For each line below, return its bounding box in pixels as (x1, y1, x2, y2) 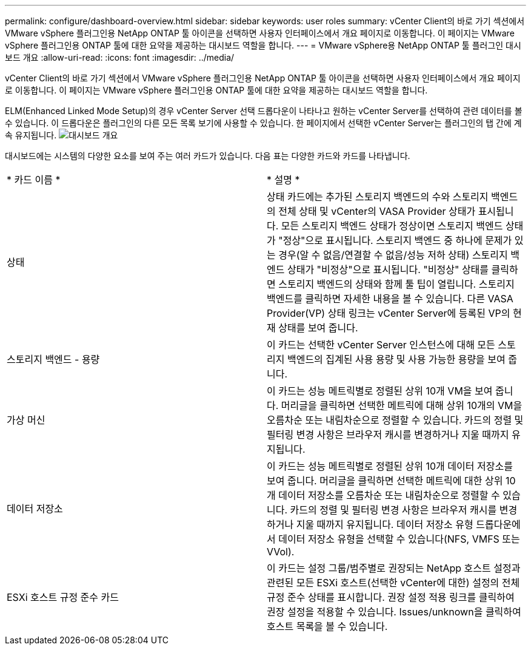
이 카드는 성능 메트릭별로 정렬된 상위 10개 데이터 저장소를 (267, 460, 513, 472)
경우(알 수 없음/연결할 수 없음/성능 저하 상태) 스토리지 (278, 249, 508, 261)
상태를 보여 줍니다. (278, 322, 358, 334)
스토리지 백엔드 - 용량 (7, 353, 100, 365)
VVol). (267, 546, 295, 558)
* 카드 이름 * (7, 174, 61, 186)
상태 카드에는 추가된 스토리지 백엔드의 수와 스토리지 (267, 191, 489, 203)
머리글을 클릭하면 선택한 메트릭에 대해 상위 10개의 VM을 (281, 399, 523, 411)
